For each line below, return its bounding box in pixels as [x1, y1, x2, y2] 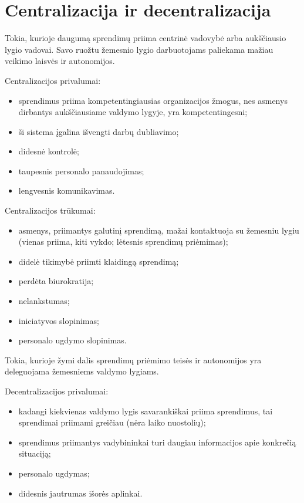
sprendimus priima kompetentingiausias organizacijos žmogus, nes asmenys [18, 94, 288, 106]
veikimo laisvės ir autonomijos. [5, 55, 115, 67]
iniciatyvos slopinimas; [18, 314, 99, 326]
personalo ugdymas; [18, 467, 90, 479]
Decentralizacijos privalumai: [5, 385, 109, 397]
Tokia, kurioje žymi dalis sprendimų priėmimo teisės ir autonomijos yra [5, 353, 262, 366]
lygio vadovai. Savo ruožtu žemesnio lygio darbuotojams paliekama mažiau [5, 43, 273, 55]
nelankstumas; [18, 295, 70, 307]
